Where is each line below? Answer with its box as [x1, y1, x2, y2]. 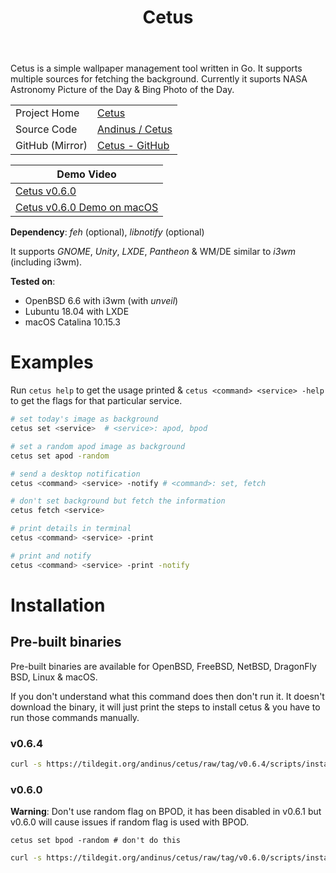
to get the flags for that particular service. [10, 395, 183, 407]
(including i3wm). [10, 256, 83, 268]
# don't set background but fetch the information [10, 496, 226, 506]
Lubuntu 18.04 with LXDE [24, 306, 130, 318]
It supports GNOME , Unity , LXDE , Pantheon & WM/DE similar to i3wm [10, 246, 297, 258]
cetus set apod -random [10, 451, 110, 461]
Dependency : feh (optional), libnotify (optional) [10, 226, 205, 238]
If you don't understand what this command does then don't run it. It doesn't [10, 690, 325, 702]
